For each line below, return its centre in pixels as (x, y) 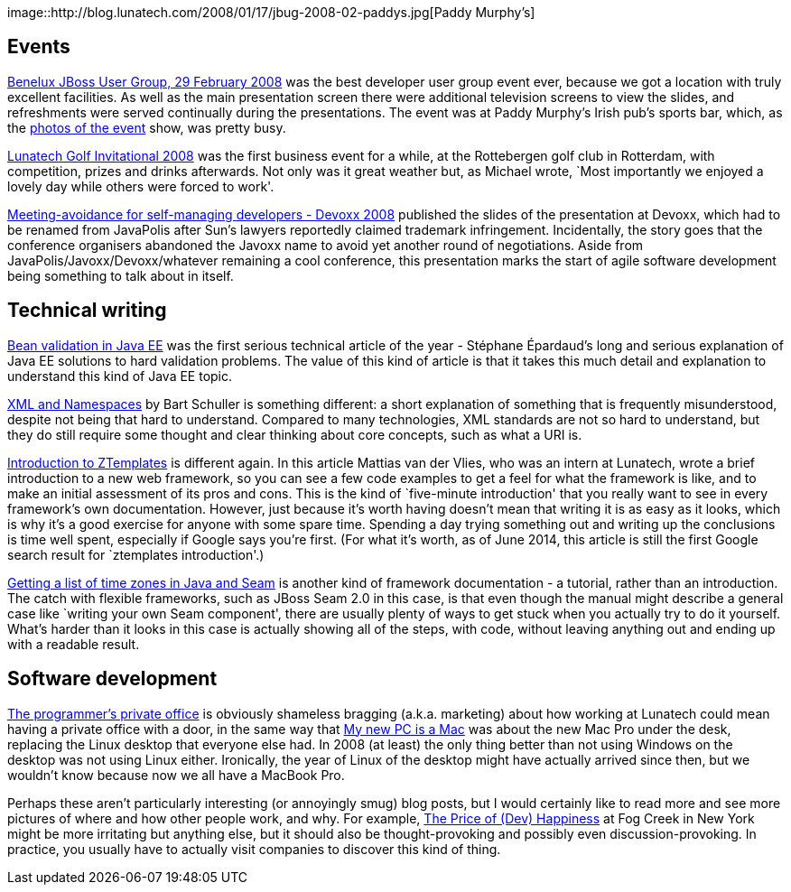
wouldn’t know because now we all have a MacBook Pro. (176, 775)
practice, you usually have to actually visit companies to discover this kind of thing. (254, 849)
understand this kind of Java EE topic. (120, 376)
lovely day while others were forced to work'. (141, 186)
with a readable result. (74, 644)
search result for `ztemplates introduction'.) (136, 554)
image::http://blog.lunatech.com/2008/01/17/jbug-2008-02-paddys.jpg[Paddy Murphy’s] (271, 12)
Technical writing (87, 311)
